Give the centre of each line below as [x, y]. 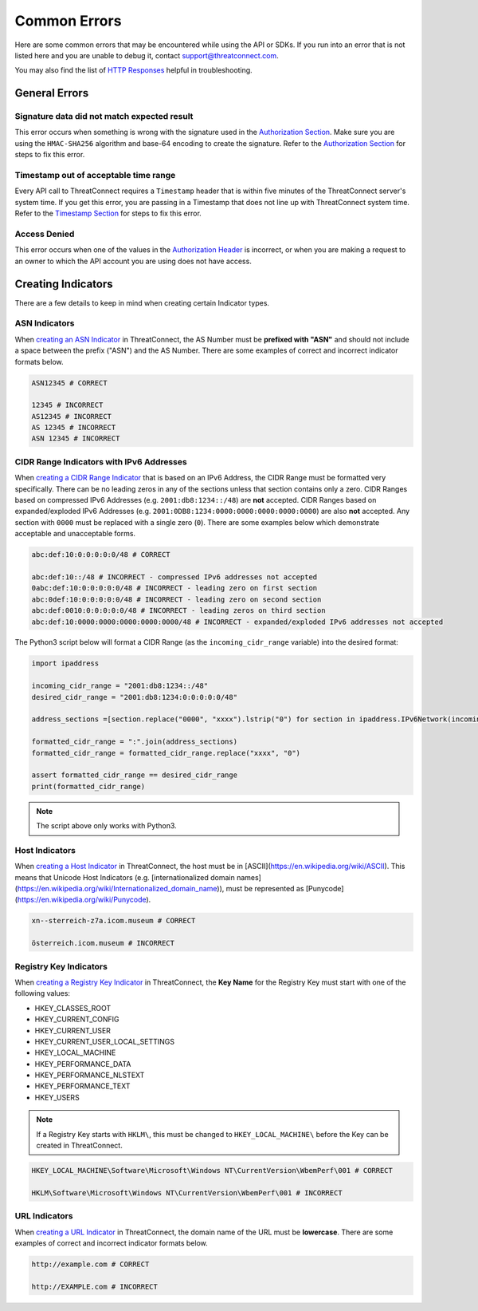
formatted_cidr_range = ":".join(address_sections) [135, 742]
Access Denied [45, 234]
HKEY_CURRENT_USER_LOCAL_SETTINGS [105, 1041]
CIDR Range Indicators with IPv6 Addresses [101, 461]
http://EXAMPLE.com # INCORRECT [95, 1286]
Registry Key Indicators [61, 966]
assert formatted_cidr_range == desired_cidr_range [135, 775]
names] [249, 877]
